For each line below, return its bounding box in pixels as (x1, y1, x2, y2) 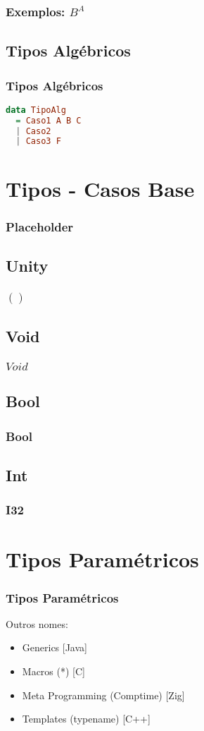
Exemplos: (6, 2, 65, 20)
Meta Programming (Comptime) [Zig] (22, 687, 185, 702)
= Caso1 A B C (15, 115, 82, 126)
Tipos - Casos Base (6, 174, 195, 203)
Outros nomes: (6, 616, 68, 631)
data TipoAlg (6, 104, 66, 115)
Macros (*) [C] (22, 664, 85, 678)
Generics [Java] (22, 640, 87, 655)
